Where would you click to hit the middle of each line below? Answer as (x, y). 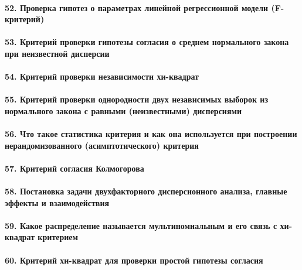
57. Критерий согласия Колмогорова (74, 168)
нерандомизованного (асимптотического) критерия (102, 145)
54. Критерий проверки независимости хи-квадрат (102, 76)
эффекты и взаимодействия (57, 202)
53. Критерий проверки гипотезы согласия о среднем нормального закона (147, 42)
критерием (58, 237)
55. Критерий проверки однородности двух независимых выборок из (137, 99)
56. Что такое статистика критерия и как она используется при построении (151, 134)
